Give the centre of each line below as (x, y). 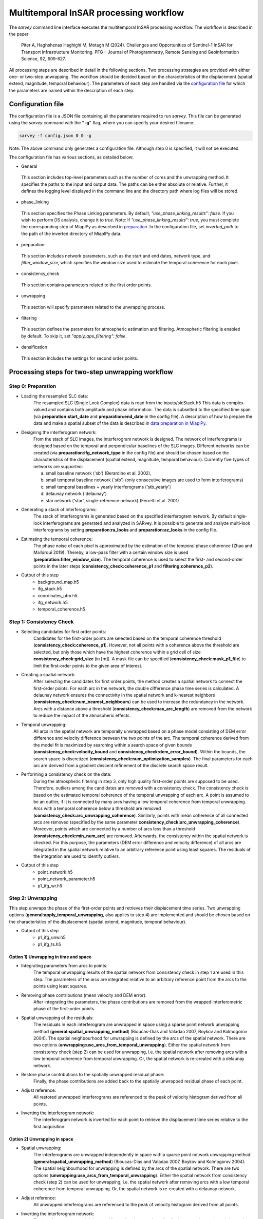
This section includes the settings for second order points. (80, 358)
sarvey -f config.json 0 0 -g (55, 136)
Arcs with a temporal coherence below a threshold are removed (97, 808)
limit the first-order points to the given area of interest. (88, 666)
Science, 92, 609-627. (44, 59)
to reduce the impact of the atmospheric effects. (82, 716)
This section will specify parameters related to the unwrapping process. (93, 307)
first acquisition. (49, 1126)
